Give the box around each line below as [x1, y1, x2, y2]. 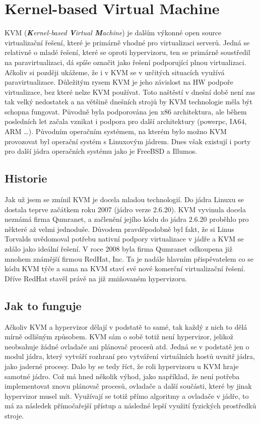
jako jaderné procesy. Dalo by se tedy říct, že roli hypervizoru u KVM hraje [5, 360, 239, 371]
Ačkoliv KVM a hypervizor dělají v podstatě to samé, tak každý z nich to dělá [5, 321, 247, 332]
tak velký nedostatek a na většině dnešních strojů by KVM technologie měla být [5, 96, 252, 107]
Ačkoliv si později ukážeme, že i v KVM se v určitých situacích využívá [5, 67, 225, 77]
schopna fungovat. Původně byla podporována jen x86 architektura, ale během [5, 106, 247, 116]
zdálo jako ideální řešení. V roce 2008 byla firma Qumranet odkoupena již [5, 244, 233, 254]
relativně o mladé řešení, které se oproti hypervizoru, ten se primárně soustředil [5, 47, 250, 57]
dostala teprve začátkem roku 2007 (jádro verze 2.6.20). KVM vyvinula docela [5, 204, 246, 214]
